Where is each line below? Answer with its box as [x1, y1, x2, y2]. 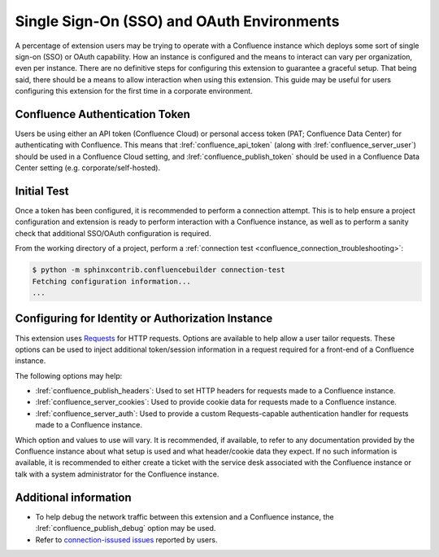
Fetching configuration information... [32, 277, 191, 286]
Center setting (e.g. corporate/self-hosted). [15, 163, 161, 173]
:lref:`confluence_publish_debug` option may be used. [35, 524, 216, 533]
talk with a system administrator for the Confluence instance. [15, 469, 219, 479]
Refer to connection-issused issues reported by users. [35, 534, 218, 545]
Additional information [15, 490, 132, 504]
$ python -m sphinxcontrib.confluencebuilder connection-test [32, 265, 285, 274]
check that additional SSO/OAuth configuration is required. [15, 228, 211, 238]
